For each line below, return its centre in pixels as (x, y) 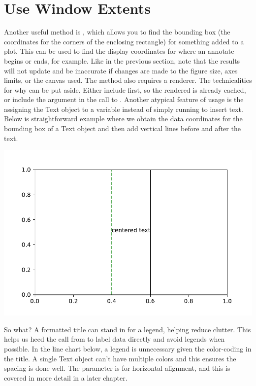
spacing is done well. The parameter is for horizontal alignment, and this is (117, 368)
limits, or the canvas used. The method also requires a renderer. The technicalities (128, 80)
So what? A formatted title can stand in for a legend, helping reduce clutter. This (128, 329)
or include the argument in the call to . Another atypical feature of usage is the (124, 99)
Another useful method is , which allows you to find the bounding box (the (117, 32)
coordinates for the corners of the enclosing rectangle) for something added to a (124, 41)
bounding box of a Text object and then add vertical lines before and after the (122, 128)
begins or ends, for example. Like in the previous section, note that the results (122, 60)
